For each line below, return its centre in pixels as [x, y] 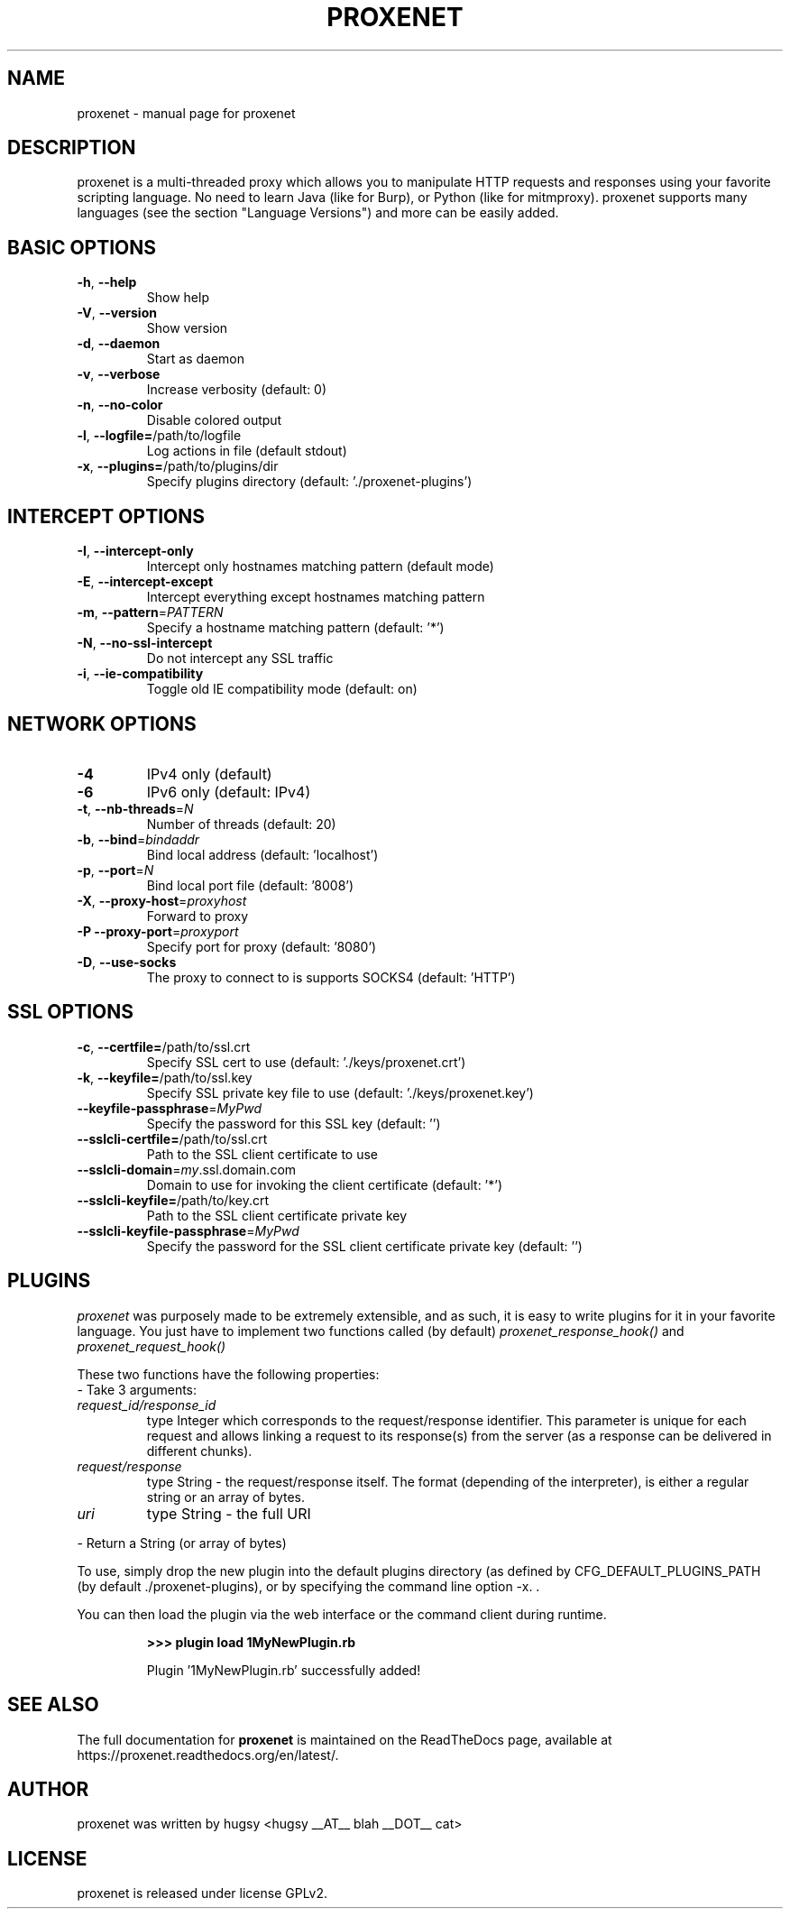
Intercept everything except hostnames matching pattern [316, 597]
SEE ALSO [53, 1705]
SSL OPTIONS [70, 1012]
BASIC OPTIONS [82, 247]
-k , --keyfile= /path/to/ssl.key [165, 1077]
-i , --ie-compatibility [140, 674]
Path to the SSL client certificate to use [262, 1154]
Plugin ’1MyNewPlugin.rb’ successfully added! [284, 1670]
